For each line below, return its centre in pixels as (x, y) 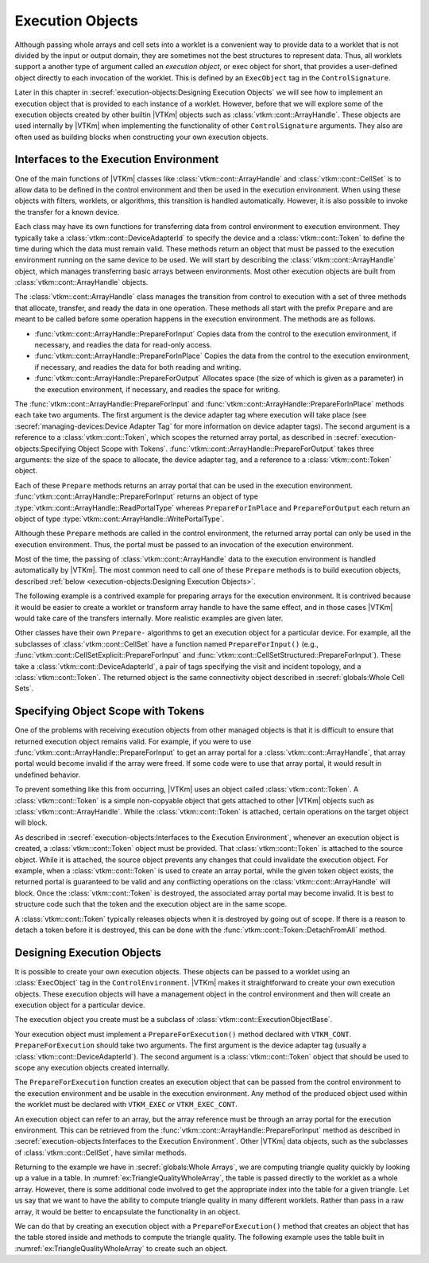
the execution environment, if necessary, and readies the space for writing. (157, 389)
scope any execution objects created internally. (92, 1067)
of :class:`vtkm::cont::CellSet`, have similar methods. (100, 1152)
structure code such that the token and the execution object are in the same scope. (151, 904)
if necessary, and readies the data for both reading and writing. (138, 367)
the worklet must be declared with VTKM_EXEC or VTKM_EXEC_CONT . (126, 1105)
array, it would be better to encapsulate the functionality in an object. (128, 1211)
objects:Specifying (45, 449)
